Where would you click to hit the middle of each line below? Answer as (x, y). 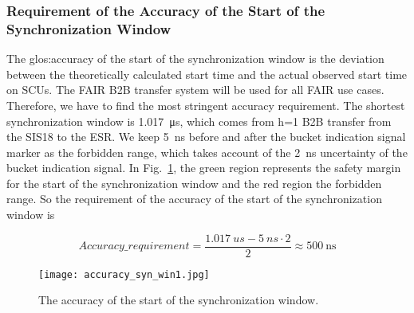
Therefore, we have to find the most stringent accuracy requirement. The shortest (206, 105)
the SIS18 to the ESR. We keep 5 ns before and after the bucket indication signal (206, 137)
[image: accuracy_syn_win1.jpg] (124, 274)
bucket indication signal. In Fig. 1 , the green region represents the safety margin (204, 168)
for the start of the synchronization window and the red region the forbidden (194, 183)
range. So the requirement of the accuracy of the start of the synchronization (194, 199)
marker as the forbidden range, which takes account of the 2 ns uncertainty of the (207, 152)
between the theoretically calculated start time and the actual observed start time (207, 74)
